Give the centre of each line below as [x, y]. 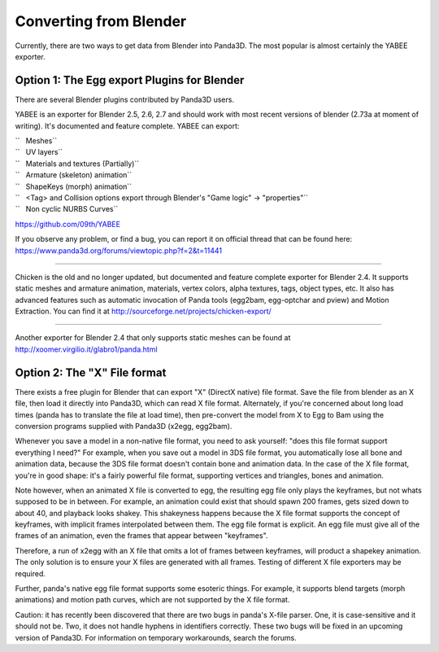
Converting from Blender [101, 21]
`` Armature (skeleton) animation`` [74, 175]
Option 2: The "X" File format [91, 372]
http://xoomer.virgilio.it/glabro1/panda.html [86, 349]
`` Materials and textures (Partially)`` [77, 164]
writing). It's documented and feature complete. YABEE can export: [127, 125]
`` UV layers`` [39, 152]
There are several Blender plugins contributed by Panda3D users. [125, 99]
